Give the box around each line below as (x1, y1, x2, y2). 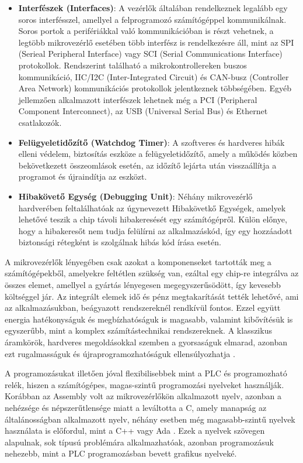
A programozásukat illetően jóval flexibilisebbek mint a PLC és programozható (5, 367, 287, 379)
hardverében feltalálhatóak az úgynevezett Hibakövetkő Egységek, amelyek (18, 201, 286, 214)
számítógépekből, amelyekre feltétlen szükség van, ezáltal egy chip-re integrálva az (5, 267, 299, 279)
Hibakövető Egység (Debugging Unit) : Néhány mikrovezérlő (18, 190, 253, 202)
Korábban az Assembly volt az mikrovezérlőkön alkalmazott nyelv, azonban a (5, 390, 281, 402)
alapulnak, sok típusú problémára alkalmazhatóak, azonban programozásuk (5, 435, 274, 448)
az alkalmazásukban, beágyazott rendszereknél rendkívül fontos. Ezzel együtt (5, 301, 281, 314)
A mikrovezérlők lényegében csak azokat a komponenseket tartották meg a (5, 255, 271, 267)
